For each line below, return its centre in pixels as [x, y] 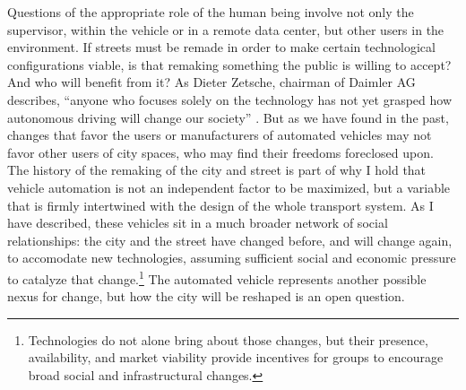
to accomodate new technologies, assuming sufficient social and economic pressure [232, 258]
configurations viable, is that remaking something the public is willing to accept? [229, 64]
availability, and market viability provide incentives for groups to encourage [236, 357]
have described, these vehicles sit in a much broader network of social [198, 223]
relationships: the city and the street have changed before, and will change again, [230, 240]
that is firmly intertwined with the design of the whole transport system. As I [220, 205]
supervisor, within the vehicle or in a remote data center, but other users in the [226, 29]
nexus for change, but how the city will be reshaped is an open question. [206, 296]
